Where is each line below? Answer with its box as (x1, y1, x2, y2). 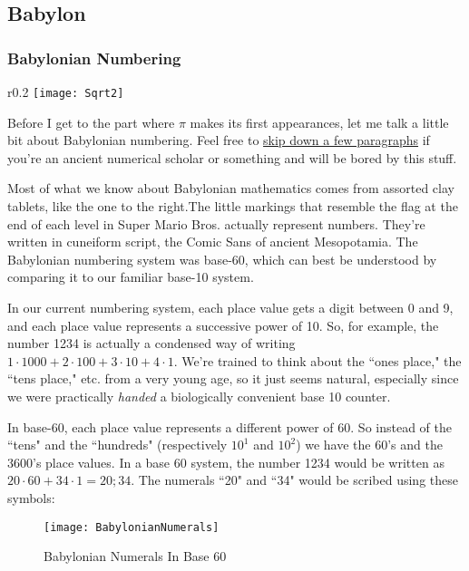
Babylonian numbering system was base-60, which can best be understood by (7, 249, 437, 268)
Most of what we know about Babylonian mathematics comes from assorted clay (7, 179, 454, 198)
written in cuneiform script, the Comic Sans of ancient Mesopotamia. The (7, 232, 418, 251)
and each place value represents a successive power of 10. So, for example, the (7, 315, 439, 334)
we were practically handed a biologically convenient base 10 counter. (7, 386, 391, 405)
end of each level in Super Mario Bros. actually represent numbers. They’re (7, 214, 425, 233)
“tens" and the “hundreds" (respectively (7, 435, 228, 454)
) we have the (296, 435, 371, 454)
